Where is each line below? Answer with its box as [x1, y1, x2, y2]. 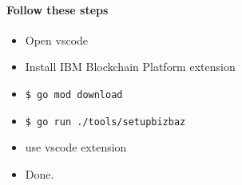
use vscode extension [25, 139, 127, 155]
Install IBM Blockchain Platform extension [25, 58, 236, 75]
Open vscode [25, 31, 89, 48]
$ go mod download [25, 89, 123, 100]
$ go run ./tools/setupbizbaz [25, 116, 186, 128]
